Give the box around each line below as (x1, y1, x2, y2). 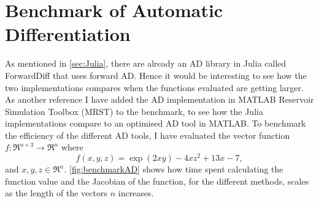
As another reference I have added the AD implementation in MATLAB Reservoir (5, 93, 314, 106)
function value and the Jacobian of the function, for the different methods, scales (5, 174, 309, 187)
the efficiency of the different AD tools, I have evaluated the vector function (5, 128, 290, 141)
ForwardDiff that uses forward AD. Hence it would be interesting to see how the (5, 68, 307, 81)
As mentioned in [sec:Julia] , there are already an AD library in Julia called (5, 57, 286, 70)
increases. (118, 186, 154, 199)
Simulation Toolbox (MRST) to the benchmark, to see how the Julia (5, 105, 263, 117)
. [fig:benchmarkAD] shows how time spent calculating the (64, 163, 283, 175)
